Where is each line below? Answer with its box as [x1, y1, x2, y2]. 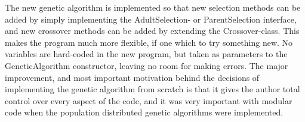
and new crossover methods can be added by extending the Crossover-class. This [5, 24, 300, 37]
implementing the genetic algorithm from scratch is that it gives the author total [5, 83, 300, 95]
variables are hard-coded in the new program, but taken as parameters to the [5, 48, 288, 60]
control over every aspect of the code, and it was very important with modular [5, 94, 292, 107]
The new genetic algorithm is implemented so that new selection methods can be [5, 1, 301, 13]
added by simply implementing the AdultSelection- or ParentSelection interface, [5, 12, 297, 25]
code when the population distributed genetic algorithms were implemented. [5, 106, 284, 118]
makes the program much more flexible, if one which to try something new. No [5, 36, 293, 48]
